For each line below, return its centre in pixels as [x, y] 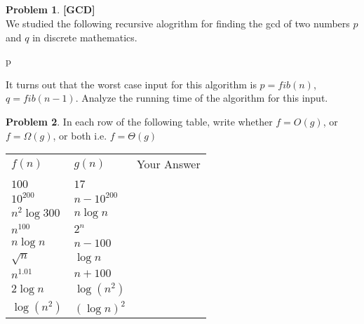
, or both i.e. [80, 135]
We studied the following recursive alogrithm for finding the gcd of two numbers [178, 23]
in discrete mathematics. [85, 37]
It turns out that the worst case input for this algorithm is [131, 84]
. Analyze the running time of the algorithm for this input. [202, 98]
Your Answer [168, 164]
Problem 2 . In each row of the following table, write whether [139, 121]
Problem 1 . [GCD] [50, 9]
